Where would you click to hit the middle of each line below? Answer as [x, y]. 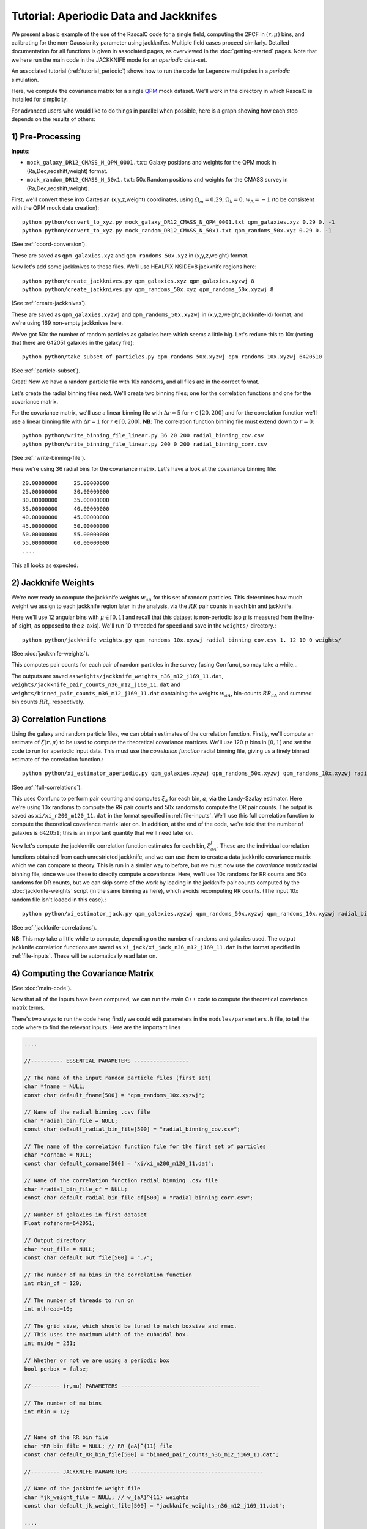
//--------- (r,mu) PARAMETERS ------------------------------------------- [142, 1386]
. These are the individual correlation [263, 846]
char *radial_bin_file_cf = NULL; [76, 1189]
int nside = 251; [50, 1343]
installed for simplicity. [40, 99]
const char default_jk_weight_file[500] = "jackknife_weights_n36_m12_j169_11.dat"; [155, 1506]
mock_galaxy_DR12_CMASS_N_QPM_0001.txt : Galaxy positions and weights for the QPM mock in [151, 163]
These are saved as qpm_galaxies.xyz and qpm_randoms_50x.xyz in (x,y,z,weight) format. [130, 255]
